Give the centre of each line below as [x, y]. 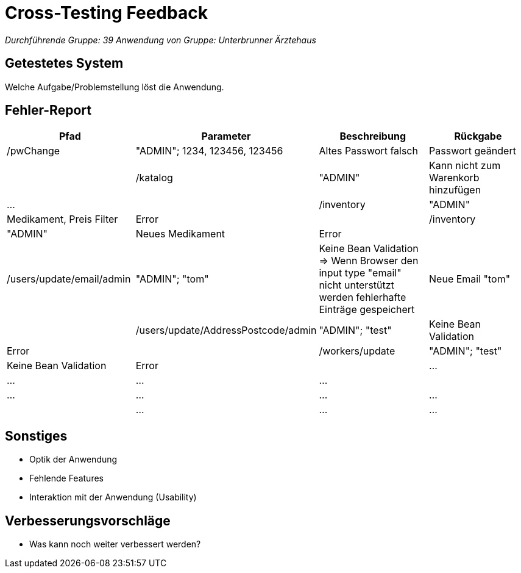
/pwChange [34, 151]
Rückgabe [478, 136]
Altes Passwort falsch [368, 151]
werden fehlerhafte [363, 297]
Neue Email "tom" [470, 279]
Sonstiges [36, 436]
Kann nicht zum [465, 166]
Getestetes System [64, 63]
